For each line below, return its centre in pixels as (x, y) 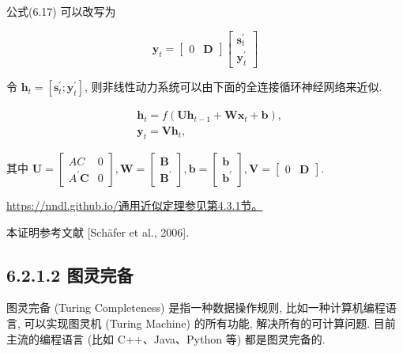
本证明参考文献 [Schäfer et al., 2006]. (98, 232)
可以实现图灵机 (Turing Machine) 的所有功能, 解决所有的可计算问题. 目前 (210, 323)
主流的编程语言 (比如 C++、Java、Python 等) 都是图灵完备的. (166, 338)
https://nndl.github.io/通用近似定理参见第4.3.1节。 (135, 205)
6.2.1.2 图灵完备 (70, 274)
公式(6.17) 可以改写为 (61, 11)
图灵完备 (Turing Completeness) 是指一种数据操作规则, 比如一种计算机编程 (196, 307)
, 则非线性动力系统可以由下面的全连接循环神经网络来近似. (234, 87)
